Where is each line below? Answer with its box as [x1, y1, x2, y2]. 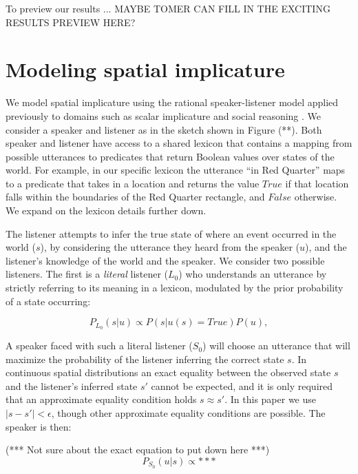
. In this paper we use [224, 392, 316, 406]
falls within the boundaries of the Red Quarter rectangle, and [6, 189, 265, 204]
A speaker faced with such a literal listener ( [6, 338, 193, 353]
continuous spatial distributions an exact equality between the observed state [6, 365, 331, 380]
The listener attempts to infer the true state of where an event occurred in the [6, 226, 337, 240]
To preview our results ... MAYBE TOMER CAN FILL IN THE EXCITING [6, 1, 330, 15]
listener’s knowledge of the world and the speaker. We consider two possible [6, 253, 325, 267]
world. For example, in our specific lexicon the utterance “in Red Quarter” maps [6, 163, 346, 177]
